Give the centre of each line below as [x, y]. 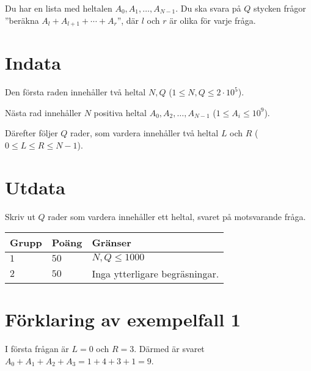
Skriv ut [20, 216]
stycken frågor [280, 8]
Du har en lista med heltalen [59, 8]
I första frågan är [37, 349]
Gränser [112, 243]
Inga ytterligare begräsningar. [155, 274]
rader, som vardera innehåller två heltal [145, 133]
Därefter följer [31, 133]
